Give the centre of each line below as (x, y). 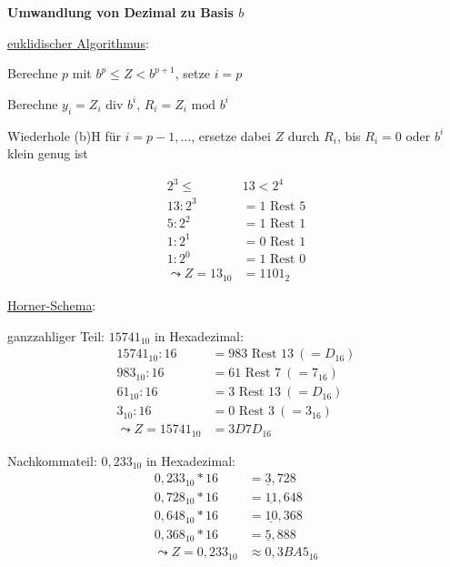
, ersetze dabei (231, 135)
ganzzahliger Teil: (56, 335)
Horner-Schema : (52, 304)
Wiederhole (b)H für (64, 135)
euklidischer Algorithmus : (78, 42)
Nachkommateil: (52, 460)
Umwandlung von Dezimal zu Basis (120, 12)
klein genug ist (48, 153)
